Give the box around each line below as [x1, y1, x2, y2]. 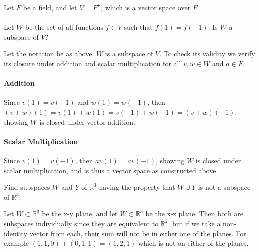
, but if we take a [168, 218, 221, 228]
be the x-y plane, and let [42, 208, 118, 219]
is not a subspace [198, 182, 251, 192]
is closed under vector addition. [39, 116, 135, 127]
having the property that [99, 182, 175, 192]
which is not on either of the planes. [138, 238, 249, 248]
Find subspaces [4, 182, 50, 192]
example [4, 238, 29, 248]
